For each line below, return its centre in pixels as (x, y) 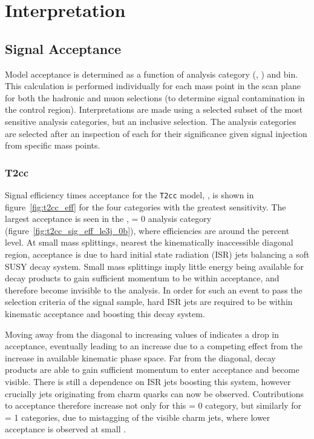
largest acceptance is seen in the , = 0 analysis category (108, 219)
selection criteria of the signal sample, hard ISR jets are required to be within (149, 302)
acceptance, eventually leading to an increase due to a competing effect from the (154, 346)
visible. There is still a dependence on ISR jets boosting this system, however (148, 381)
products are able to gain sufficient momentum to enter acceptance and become (152, 370)
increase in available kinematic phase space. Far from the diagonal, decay (140, 357)
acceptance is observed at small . (66, 429)
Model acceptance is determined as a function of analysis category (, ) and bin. (152, 74)
